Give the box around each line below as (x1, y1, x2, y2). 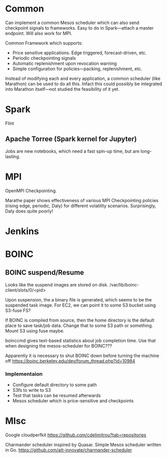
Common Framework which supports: (5, 40, 83, 46)
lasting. (5, 154, 20, 160)
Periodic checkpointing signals (12, 55, 76, 61)
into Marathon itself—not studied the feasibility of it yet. (5, 86, 120, 92)
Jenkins (5, 225, 39, 237)
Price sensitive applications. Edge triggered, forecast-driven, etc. (12, 50, 147, 56)
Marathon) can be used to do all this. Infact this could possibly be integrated (5, 81, 162, 87)
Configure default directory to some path (12, 382, 97, 388)
